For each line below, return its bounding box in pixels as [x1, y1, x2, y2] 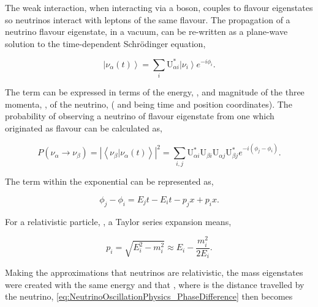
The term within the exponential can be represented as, [5, 175, 214, 188]
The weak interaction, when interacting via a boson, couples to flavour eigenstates [5, 1, 313, 13]
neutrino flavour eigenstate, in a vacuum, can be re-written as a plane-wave [5, 25, 288, 38]
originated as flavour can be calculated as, [5, 121, 162, 134]
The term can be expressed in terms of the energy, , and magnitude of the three [5, 86, 305, 98]
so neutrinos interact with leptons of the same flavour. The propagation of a [5, 13, 290, 26]
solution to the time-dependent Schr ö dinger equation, [5, 37, 206, 50]
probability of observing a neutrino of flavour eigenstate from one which [5, 109, 274, 122]
